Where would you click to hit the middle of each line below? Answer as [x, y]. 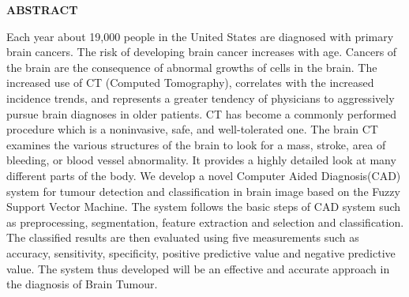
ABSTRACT [42, 9]
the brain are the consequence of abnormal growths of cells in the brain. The [192, 67]
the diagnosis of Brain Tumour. [82, 284]
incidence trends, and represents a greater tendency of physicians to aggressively [201, 98]
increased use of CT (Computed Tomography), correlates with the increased [190, 83]
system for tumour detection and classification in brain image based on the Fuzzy [203, 191]
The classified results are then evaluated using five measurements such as [183, 237]
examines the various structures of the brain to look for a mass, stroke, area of [196, 144]
